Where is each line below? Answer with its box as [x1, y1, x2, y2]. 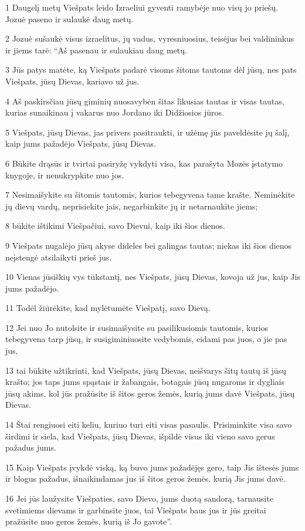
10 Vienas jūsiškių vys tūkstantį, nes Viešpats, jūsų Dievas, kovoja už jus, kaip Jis [5, 270, 300, 283]
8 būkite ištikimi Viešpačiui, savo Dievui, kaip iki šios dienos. [5, 219, 225, 232]
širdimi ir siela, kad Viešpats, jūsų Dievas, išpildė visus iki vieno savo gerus [5, 429, 275, 442]
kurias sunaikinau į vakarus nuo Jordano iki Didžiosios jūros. [5, 106, 224, 119]
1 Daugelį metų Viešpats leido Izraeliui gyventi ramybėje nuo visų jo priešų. [5, 1, 278, 13]
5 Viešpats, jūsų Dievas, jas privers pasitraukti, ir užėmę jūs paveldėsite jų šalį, [5, 126, 290, 138]
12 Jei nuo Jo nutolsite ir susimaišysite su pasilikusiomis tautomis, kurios [5, 321, 269, 333]
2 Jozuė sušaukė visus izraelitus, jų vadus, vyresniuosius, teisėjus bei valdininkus [5, 32, 294, 45]
